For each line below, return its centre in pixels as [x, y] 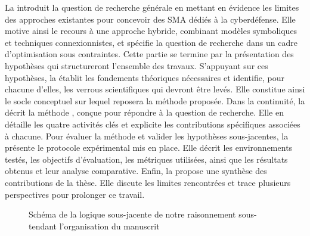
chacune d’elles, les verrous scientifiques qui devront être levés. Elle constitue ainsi [155, 89]
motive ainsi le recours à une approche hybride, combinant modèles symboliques [151, 31]
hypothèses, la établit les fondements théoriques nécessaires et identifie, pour [145, 77]
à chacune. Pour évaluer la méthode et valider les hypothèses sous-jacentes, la [147, 136]
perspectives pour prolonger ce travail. [75, 194]
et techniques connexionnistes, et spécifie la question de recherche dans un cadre [151, 42]
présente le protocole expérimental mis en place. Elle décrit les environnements [149, 147]
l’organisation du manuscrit [109, 226]
